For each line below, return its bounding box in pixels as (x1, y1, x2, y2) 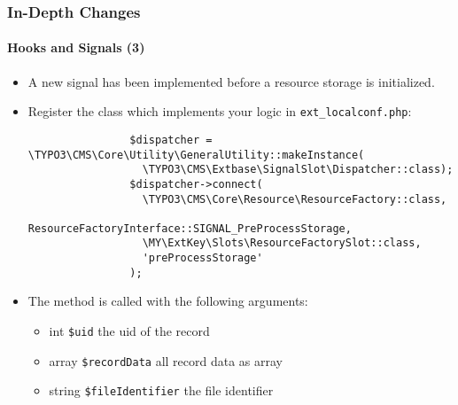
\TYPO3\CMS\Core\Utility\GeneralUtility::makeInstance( (27, 148, 365, 161)
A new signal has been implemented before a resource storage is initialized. (27, 72, 435, 90)
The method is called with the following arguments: (27, 292, 308, 310)
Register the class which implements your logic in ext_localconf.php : (27, 102, 412, 121)
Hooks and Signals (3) (7, 38, 145, 57)
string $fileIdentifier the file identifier (49, 381, 274, 400)
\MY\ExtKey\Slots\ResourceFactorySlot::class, (142, 237, 422, 250)
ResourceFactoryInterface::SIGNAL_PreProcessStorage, (27, 222, 352, 235)
